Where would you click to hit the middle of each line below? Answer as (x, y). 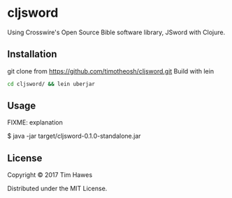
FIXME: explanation (35, 122)
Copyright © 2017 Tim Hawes (50, 175)
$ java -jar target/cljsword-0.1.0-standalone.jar (74, 136)
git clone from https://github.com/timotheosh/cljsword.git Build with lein (111, 71)
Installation (32, 54)
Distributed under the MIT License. (57, 189)
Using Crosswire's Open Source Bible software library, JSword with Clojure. (116, 32)
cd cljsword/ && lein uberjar (51, 84)
